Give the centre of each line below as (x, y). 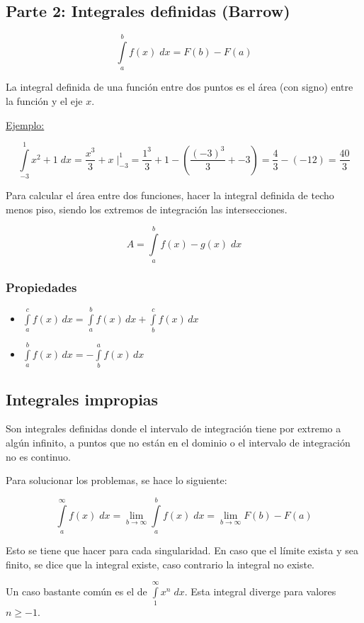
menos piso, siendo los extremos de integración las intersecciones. (147, 209)
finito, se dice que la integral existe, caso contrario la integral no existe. (160, 564)
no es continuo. (38, 456)
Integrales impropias (82, 399)
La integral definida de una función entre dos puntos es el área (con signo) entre (180, 87)
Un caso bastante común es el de (76, 591)
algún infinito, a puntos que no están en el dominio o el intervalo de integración (178, 442)
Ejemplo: (25, 124)
